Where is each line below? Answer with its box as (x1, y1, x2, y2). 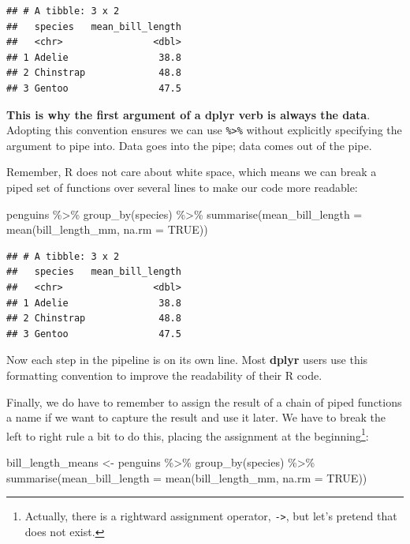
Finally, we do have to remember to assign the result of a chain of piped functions (6, 393, 402, 410)
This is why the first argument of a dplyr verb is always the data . (6, 106, 371, 122)
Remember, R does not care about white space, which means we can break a (6, 163, 377, 180)
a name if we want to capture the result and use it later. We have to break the (6, 409, 386, 426)
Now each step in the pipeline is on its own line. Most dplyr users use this (6, 351, 368, 368)
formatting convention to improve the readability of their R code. (6, 366, 322, 383)
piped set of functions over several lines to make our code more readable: (6, 179, 358, 195)
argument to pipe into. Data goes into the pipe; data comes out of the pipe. (6, 137, 372, 153)
